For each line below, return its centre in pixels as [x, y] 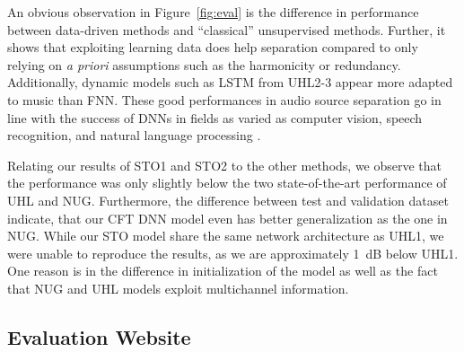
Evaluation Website [99, 336]
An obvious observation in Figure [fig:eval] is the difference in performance [213, 12]
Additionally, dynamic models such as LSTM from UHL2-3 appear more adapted [230, 82]
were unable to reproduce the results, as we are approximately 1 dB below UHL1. [233, 253]
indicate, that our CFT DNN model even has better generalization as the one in [228, 218]
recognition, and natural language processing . [134, 135]
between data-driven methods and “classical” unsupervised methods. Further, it [227, 29]
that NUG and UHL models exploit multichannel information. [178, 288]
